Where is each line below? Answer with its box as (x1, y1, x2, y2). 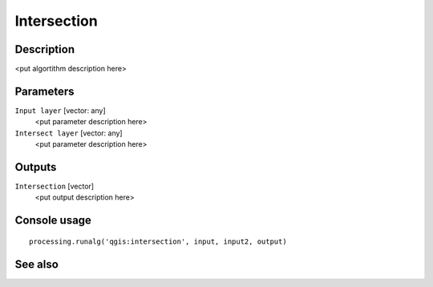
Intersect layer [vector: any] (14, 128, 123, 138)
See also (14, 257, 59, 271)
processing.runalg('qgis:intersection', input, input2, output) (29, 236, 288, 246)
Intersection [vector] (14, 181, 95, 192)
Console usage (14, 213, 92, 228)
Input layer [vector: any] (14, 105, 106, 115)
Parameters (14, 84, 75, 98)
